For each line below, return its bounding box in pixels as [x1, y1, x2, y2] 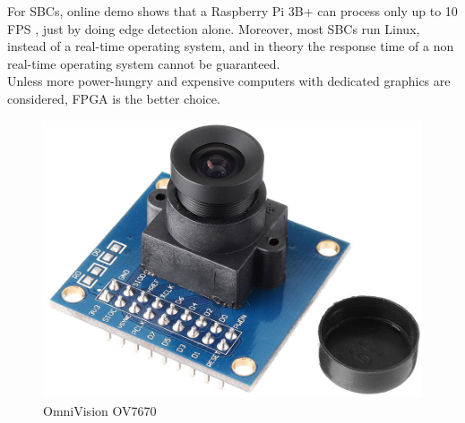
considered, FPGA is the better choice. [7, 89, 220, 107]
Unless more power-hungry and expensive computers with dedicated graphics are [7, 72, 451, 90]
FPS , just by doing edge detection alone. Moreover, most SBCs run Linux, [7, 19, 420, 38]
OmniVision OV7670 [43, 401, 157, 419]
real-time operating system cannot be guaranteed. [7, 54, 280, 72]
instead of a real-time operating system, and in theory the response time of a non [7, 37, 454, 55]
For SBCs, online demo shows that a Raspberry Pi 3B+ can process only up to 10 [7, 2, 458, 20]
